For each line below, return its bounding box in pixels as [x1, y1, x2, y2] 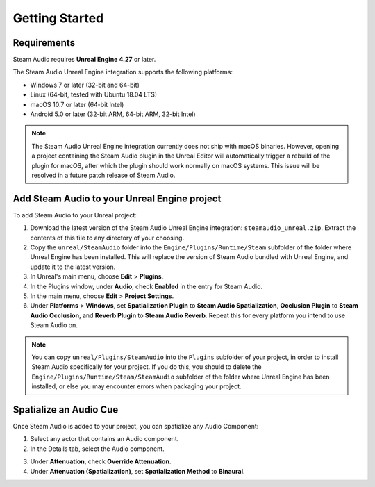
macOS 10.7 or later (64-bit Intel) [30, 100, 124, 108]
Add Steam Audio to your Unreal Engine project [12, 192, 222, 204]
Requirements [12, 37, 76, 49]
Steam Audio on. [30, 321, 78, 329]
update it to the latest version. [30, 263, 116, 271]
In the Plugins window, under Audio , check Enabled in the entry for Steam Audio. [30, 282, 263, 290]
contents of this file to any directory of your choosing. [30, 233, 184, 242]
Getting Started [12, 10, 104, 26]
